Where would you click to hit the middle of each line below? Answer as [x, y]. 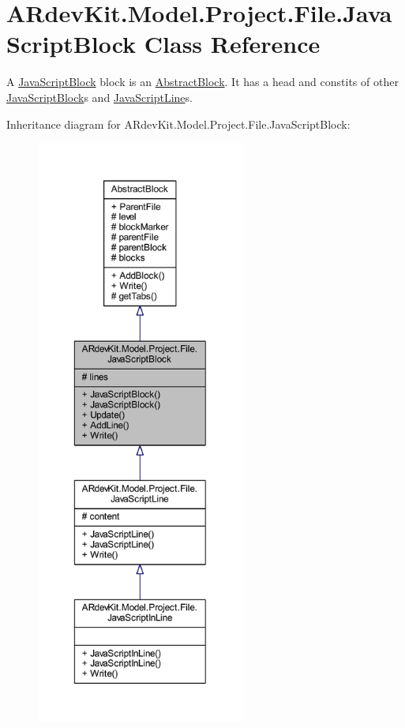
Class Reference [232, 44]
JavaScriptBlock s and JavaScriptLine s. [99, 97]
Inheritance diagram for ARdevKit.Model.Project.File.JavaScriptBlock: [178, 124]
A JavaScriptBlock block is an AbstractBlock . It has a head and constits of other [202, 82]
